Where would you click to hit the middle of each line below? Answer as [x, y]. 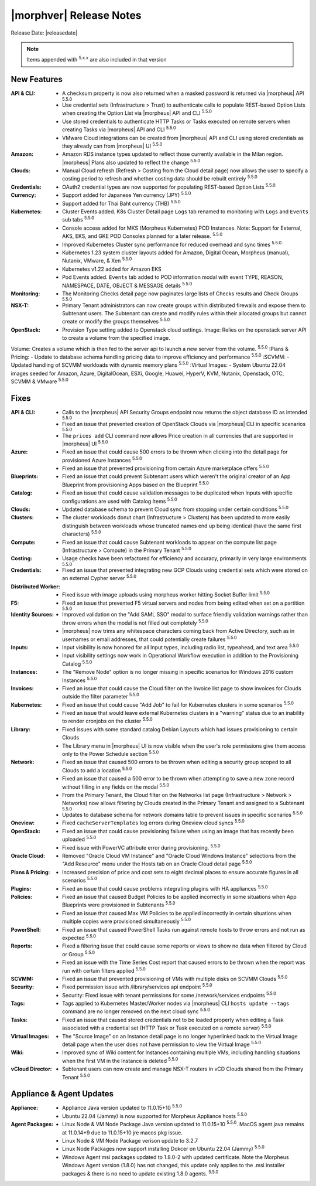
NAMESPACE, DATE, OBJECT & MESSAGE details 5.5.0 [127, 285]
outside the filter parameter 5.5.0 [101, 696]
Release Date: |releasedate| [44, 33]
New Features [37, 79]
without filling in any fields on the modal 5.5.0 [116, 786]
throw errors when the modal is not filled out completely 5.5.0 [135, 622]
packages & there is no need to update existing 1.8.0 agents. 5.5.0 [140, 1173]
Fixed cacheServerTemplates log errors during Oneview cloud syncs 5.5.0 [154, 822]
